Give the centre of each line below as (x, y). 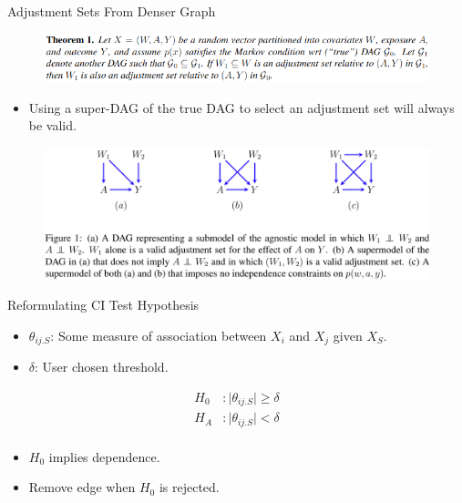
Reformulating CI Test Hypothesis (103, 305)
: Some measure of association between (159, 335)
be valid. (52, 125)
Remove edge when (82, 487)
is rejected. (189, 487)
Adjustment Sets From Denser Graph (112, 11)
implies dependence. (104, 456)
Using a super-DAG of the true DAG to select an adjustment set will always (241, 107)
